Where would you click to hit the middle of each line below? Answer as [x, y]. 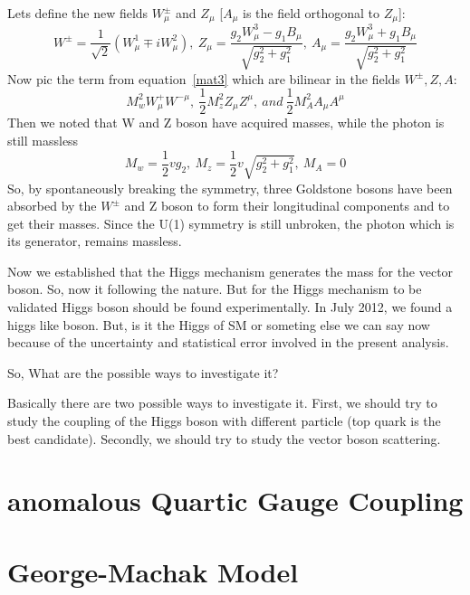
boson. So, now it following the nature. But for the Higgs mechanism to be [215, 289]
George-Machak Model [153, 571]
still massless [43, 141]
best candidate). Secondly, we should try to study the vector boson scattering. [224, 438]
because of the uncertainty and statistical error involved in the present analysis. [228, 342]
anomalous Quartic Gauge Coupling [235, 501]
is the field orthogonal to [312, 13]
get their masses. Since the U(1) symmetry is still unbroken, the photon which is [231, 223]
